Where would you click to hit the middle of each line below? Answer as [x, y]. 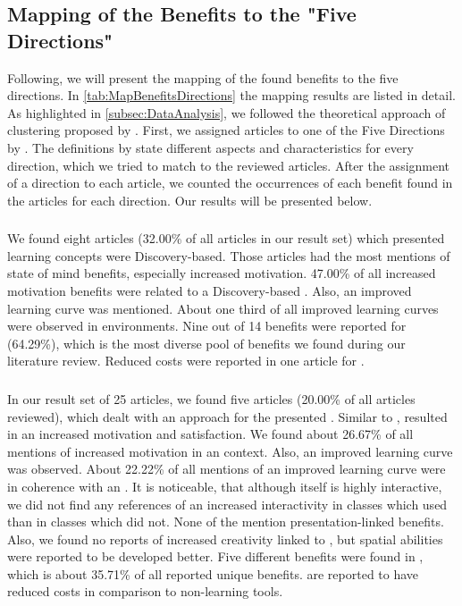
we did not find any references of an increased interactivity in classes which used [227, 504]
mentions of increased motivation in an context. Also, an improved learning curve [230, 451]
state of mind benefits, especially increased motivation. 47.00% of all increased [222, 273]
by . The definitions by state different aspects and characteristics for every [210, 147]
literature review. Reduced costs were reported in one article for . [186, 361]
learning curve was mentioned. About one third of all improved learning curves [223, 308]
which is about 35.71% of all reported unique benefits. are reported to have [213, 573]
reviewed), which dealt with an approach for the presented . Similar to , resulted [227, 416]
